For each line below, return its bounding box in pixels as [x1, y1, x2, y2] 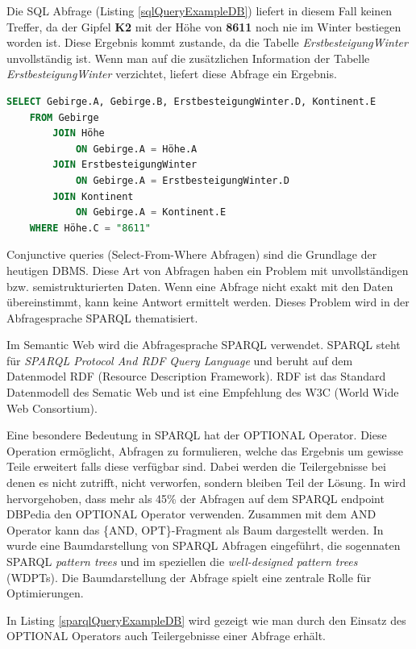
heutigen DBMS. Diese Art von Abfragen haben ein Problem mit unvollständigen [6, 261, 409, 278]
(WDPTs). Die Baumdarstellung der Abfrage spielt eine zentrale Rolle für [6, 568, 372, 585]
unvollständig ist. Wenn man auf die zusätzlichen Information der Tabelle [6, 49, 370, 66]
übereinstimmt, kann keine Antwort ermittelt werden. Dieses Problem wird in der [6, 293, 410, 310]
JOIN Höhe [52, 127, 105, 139]
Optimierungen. [6, 585, 84, 601]
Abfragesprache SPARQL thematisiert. [6, 309, 198, 326]
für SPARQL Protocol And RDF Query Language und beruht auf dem [6, 352, 353, 368]
